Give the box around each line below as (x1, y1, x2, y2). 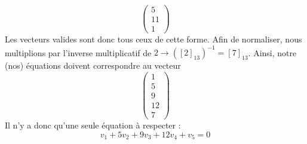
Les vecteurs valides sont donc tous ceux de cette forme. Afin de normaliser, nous (5, 33, 302, 45)
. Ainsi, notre (248, 46, 297, 59)
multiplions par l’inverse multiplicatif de (5, 46, 152, 59)
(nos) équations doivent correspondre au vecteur (5, 59, 181, 72)
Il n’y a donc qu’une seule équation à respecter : (5, 119, 181, 131)
